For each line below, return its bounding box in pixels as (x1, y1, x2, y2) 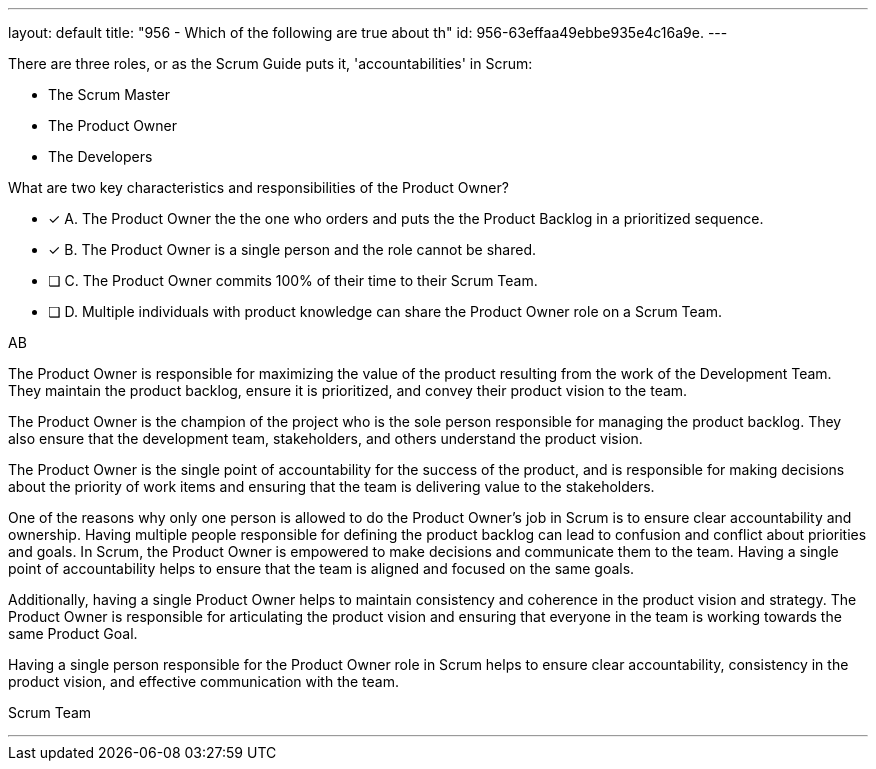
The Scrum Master (48, 86, 170, 103)
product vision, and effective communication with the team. (8, 673, 400, 690)
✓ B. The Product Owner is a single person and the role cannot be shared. (48, 241, 537, 258)
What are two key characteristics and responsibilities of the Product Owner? (8, 179, 509, 196)
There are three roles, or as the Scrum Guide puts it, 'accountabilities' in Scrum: (8, 55, 533, 72)
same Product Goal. (8, 625, 138, 642)
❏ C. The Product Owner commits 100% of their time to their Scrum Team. (48, 272, 538, 289)
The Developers (48, 148, 153, 165)
